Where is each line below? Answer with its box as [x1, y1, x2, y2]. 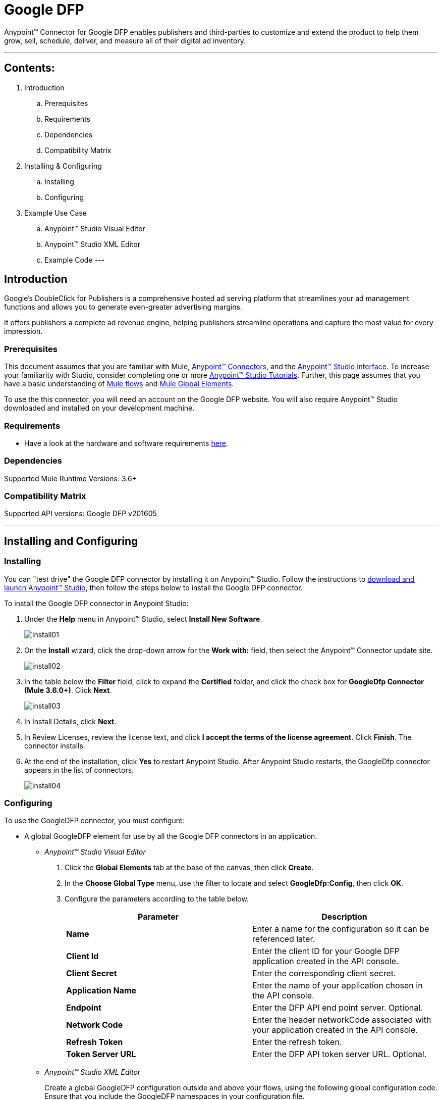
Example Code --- [44, 255, 104, 264]
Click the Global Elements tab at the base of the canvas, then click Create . [65, 863, 314, 872]
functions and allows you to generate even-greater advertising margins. [4, 303, 242, 312]
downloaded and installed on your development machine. [4, 404, 195, 413]
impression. [4, 327, 43, 336]
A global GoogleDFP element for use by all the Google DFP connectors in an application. [24, 832, 317, 841]
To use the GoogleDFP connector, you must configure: [4, 816, 185, 825]
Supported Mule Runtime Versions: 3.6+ [4, 474, 137, 483]
